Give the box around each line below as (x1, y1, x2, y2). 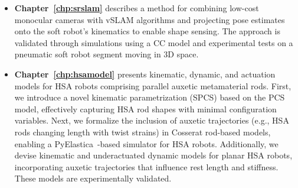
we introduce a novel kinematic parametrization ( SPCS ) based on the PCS (14, 91, 285, 103)
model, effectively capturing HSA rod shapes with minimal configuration (14, 102, 277, 115)
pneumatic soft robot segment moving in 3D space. (14, 48, 199, 60)
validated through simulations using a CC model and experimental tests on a (14, 36, 293, 48)
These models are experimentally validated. (14, 172, 172, 184)
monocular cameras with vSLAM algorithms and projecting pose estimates (14, 13, 285, 25)
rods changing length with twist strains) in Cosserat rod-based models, (14, 125, 271, 138)
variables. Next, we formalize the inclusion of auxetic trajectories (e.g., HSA (14, 114, 289, 127)
